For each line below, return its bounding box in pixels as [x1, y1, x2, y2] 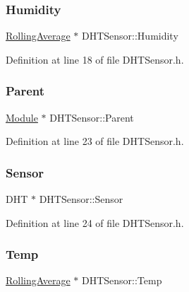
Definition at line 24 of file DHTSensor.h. [6, 215, 184, 230]
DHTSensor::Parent [49, 110, 134, 124]
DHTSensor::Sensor [39, 192, 123, 206]
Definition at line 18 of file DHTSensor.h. [6, 52, 184, 66]
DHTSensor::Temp [81, 273, 162, 288]
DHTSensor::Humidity [81, 28, 178, 43]
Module [6, 110, 38, 124]
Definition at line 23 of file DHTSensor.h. [6, 134, 184, 148]
